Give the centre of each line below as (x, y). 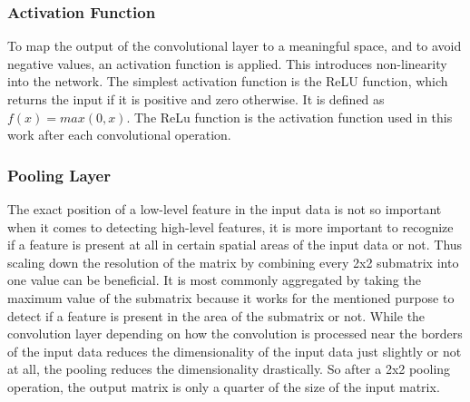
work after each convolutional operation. (119, 135)
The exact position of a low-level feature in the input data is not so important (225, 209)
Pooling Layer (59, 175)
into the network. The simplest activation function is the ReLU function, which (228, 81)
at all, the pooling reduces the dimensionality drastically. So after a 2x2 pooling (229, 369)
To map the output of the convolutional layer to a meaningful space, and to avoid (235, 46)
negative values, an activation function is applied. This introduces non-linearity (227, 63)
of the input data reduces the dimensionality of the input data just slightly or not (235, 351)
